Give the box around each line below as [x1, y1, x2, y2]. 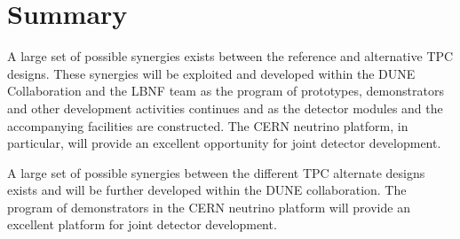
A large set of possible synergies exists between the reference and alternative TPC [7, 47, 454, 66]
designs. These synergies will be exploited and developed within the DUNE [7, 64, 416, 82]
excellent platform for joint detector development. [7, 215, 277, 234]
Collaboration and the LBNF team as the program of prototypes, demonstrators [7, 81, 444, 100]
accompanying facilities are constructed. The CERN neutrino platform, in [7, 116, 408, 135]
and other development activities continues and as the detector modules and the [7, 98, 443, 117]
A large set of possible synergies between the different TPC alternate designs [7, 163, 425, 181]
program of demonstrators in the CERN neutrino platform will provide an [7, 197, 410, 216]
